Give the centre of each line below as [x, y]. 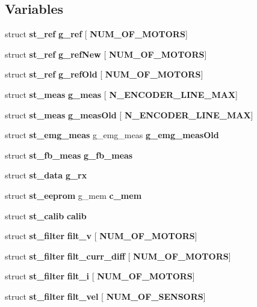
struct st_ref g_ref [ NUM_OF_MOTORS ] [96, 34]
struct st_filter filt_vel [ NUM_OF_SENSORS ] [105, 296]
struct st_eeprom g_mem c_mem [73, 195]
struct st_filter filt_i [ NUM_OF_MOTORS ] [100, 276]
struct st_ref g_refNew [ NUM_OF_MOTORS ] [106, 54]
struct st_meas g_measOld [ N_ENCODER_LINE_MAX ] [129, 114]
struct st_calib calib [46, 215]
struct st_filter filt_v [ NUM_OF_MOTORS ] [101, 236]
